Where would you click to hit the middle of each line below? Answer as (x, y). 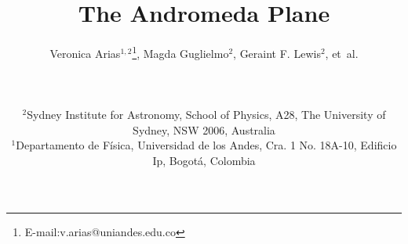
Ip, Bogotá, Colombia (204, 160)
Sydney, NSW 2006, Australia (204, 129)
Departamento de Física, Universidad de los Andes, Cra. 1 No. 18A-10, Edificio (206, 145)
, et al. (342, 53)
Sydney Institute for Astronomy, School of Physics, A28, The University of (206, 115)
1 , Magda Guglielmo (180, 52)
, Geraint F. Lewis (277, 53)
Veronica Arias (85, 53)
